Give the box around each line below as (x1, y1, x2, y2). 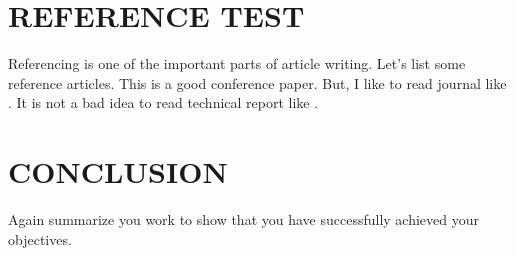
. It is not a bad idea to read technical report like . (8, 92, 319, 113)
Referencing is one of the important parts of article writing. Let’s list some (8, 53, 466, 74)
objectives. (8, 228, 72, 249)
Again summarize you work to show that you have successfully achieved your (8, 209, 480, 230)
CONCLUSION (8, 151, 228, 192)
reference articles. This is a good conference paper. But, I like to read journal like (8, 72, 507, 93)
